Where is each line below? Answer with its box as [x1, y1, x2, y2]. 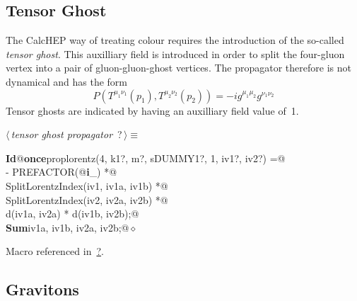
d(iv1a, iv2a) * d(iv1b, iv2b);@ [6, 206, 139, 221]
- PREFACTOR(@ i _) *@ [6, 164, 117, 179]
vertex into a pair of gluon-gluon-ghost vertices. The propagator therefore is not [6, 60, 351, 75]
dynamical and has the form [6, 74, 128, 89]
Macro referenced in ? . [6, 244, 104, 259]
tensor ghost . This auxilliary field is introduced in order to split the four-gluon [6, 46, 345, 61]
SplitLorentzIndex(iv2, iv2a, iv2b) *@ [6, 192, 168, 207]
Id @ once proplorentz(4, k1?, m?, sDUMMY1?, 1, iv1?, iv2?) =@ [6, 150, 286, 165]
